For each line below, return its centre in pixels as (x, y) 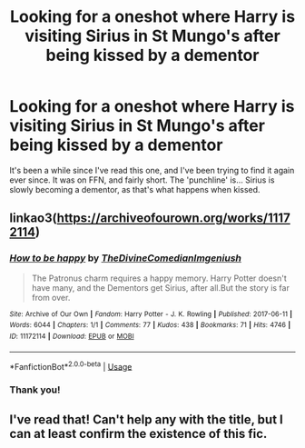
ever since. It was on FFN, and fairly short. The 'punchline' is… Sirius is (142, 180)
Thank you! (35, 390)
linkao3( (33, 219)
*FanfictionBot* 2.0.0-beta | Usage (71, 365)
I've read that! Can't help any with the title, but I (146, 419)
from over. (51, 297)
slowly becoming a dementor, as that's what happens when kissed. (135, 189)
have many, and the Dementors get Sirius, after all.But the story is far (161, 287)
